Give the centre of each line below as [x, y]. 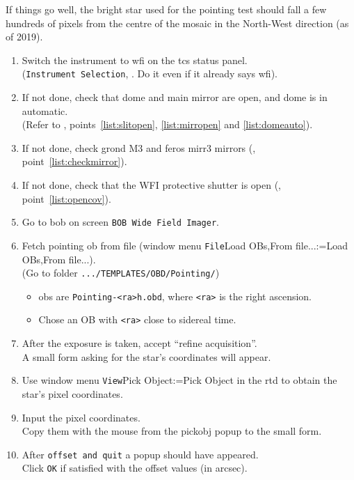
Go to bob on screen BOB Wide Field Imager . [120, 222]
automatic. [45, 110]
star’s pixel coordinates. [72, 393]
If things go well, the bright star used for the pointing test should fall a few [166, 9]
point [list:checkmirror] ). [74, 161]
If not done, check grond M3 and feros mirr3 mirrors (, [139, 147]
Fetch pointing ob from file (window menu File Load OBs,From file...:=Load [185, 245]
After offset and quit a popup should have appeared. [140, 454]
